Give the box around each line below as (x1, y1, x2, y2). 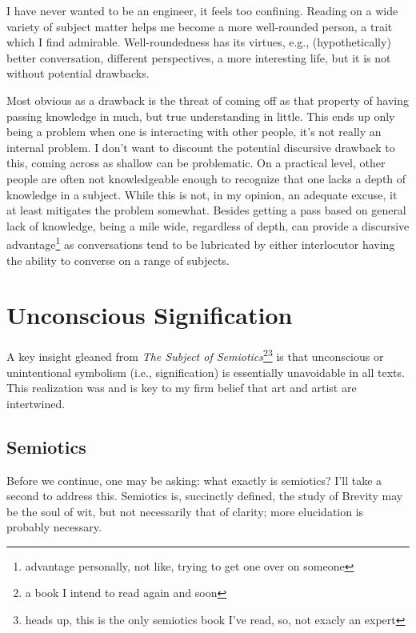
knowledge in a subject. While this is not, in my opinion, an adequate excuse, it (6, 186, 398, 202)
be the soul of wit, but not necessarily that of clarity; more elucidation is (6, 503, 364, 519)
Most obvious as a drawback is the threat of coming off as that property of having (6, 91, 409, 108)
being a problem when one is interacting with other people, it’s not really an (6, 123, 382, 140)
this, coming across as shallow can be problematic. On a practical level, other (6, 154, 386, 171)
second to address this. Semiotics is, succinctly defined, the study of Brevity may (6, 487, 403, 504)
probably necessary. (6, 519, 102, 535)
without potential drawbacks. (6, 65, 150, 82)
